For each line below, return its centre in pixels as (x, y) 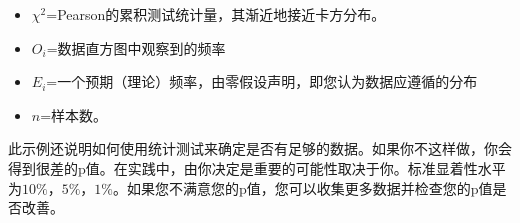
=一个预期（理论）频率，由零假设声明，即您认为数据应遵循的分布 (262, 81)
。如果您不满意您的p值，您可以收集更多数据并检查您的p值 (303, 187)
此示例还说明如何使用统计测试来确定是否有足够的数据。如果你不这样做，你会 (260, 148)
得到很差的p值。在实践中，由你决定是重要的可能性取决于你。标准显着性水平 (257, 167)
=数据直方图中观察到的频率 (136, 47)
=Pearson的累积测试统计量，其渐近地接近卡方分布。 (216, 14)
